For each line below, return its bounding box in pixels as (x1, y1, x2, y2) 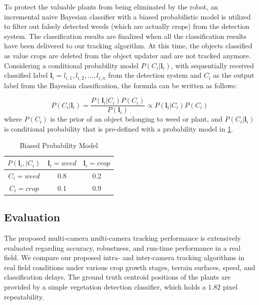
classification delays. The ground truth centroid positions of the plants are (4, 272, 231, 282)
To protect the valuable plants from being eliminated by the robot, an (4, 1, 218, 11)
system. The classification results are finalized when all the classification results (4, 30, 247, 41)
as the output (213, 70, 255, 80)
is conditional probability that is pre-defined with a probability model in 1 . (4, 123, 233, 134)
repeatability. (4, 291, 44, 302)
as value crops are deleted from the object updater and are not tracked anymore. (4, 50, 251, 60)
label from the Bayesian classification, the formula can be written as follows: (4, 80, 237, 90)
